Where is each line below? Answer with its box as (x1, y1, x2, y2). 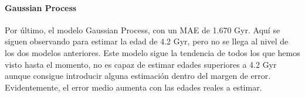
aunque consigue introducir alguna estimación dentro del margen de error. (5, 70, 271, 82)
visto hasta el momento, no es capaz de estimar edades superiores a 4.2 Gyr (5, 58, 277, 70)
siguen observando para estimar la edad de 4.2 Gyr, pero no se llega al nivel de (5, 35, 289, 47)
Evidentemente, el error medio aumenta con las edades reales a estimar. (5, 81, 262, 93)
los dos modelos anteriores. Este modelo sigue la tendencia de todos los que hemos (5, 46, 300, 58)
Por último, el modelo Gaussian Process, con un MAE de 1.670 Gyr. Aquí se (5, 23, 280, 36)
